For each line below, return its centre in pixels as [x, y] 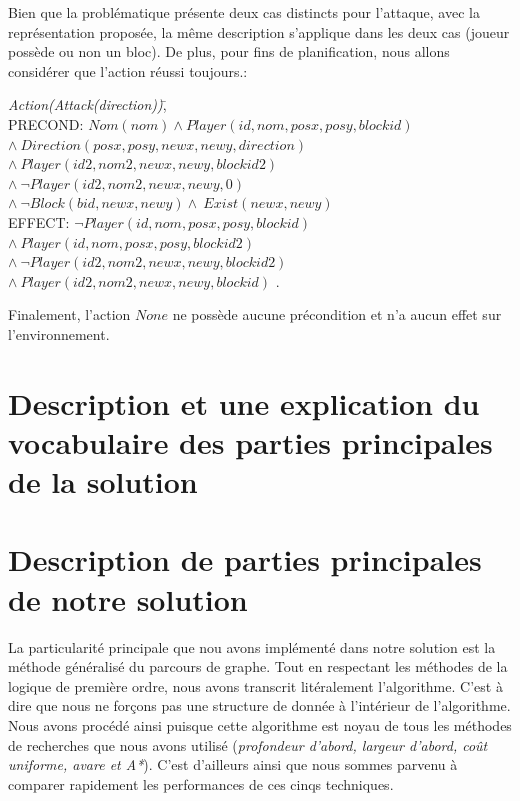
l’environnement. [59, 333]
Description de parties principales [245, 559]
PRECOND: [46, 123]
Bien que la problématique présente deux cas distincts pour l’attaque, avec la [244, 12]
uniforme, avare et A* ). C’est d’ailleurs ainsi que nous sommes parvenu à [233, 764]
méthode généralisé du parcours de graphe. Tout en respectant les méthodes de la [258, 666]
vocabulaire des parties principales [250, 441]
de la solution [103, 481]
